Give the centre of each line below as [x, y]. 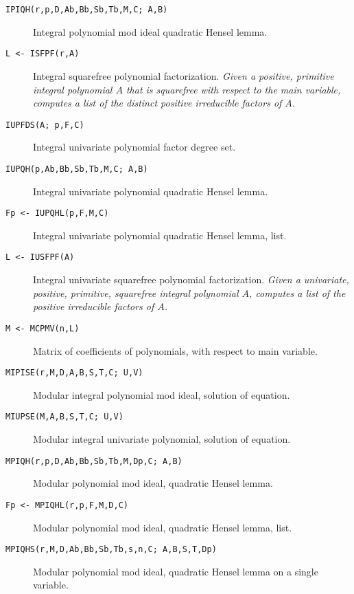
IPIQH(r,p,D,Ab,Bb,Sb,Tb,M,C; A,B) [87, 10]
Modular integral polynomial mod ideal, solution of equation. [162, 394]
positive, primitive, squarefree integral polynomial [136, 293]
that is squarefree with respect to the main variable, [233, 89]
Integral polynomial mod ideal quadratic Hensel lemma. [150, 31]
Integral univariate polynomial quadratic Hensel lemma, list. [160, 235]
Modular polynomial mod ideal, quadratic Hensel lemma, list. [163, 527]
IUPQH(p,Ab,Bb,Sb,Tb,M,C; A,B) [77, 169]
